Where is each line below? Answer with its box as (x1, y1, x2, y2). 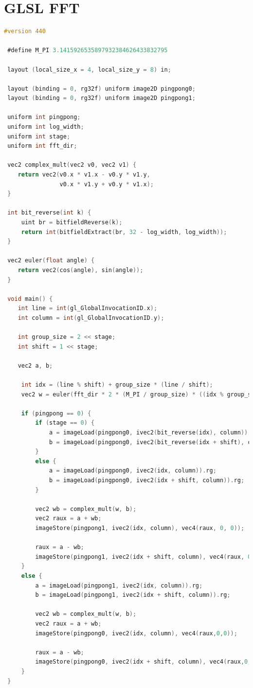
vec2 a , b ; (18, 362, 53, 369)
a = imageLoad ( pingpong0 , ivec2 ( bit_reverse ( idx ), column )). (49, 429, 252, 436)
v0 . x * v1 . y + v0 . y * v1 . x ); (59, 180, 154, 188)
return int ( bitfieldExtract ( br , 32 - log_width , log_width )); (21, 228, 227, 236)
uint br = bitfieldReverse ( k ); (21, 219, 123, 226)
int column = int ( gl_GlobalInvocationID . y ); (18, 314, 164, 321)
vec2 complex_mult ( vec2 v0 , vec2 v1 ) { (7, 161, 137, 169)
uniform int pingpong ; (7, 114, 81, 121)
